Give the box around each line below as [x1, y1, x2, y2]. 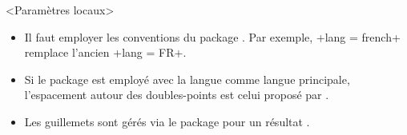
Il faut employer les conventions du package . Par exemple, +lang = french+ [24, 28, 401, 45]
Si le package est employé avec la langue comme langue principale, [24, 70, 350, 87]
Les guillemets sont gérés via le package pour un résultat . [24, 113, 310, 129]
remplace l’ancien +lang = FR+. [24, 44, 187, 61]
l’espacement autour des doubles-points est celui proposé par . [24, 86, 329, 103]
